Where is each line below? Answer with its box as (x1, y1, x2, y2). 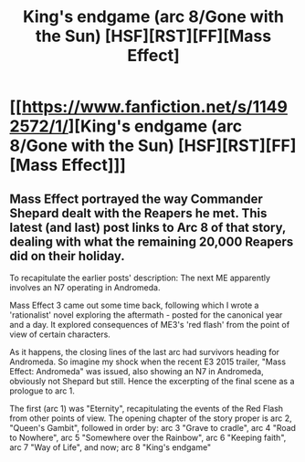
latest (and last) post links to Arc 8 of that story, (9, 219, 286, 235)
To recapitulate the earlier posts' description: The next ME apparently (9, 272, 271, 283)
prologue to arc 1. (9, 385, 76, 396)
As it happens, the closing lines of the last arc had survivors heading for (9, 347, 280, 357)
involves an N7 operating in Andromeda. (9, 282, 161, 293)
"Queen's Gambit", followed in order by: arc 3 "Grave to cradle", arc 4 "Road (9, 423, 297, 433)
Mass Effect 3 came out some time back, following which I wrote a (9, 299, 259, 310)
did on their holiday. (9, 248, 125, 264)
